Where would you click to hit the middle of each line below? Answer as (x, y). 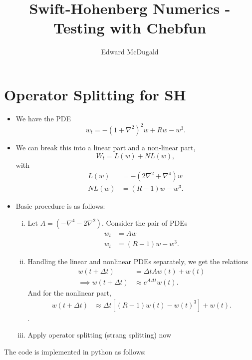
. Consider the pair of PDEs (145, 222)
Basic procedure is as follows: (60, 206)
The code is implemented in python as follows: (75, 352)
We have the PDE (43, 118)
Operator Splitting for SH (95, 94)
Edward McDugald (130, 52)
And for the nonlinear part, (69, 293)
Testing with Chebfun (130, 28)
